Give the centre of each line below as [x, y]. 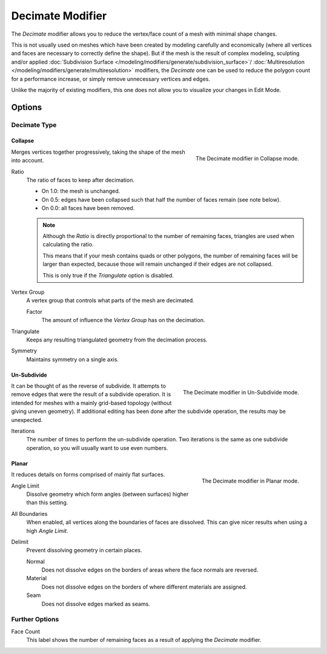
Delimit [20, 541]
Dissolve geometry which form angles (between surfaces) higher [107, 494]
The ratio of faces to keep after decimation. [80, 180]
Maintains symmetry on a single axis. [73, 359]
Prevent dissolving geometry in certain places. [84, 550]
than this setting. [47, 503]
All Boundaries [29, 514]
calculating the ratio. [68, 245]
